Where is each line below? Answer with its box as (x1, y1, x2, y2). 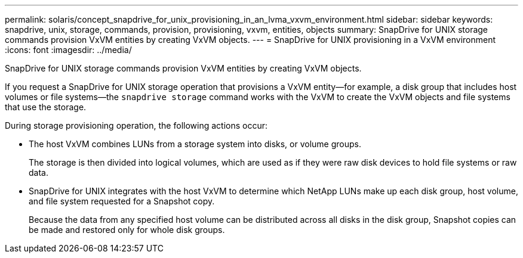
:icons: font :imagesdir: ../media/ (5, 45, 132, 55)
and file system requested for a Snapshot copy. (29, 196, 215, 206)
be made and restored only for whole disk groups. (29, 225, 225, 235)
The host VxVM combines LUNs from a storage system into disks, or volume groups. (29, 139, 361, 149)
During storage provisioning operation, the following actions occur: (5, 120, 267, 130)
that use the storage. (5, 102, 87, 112)
